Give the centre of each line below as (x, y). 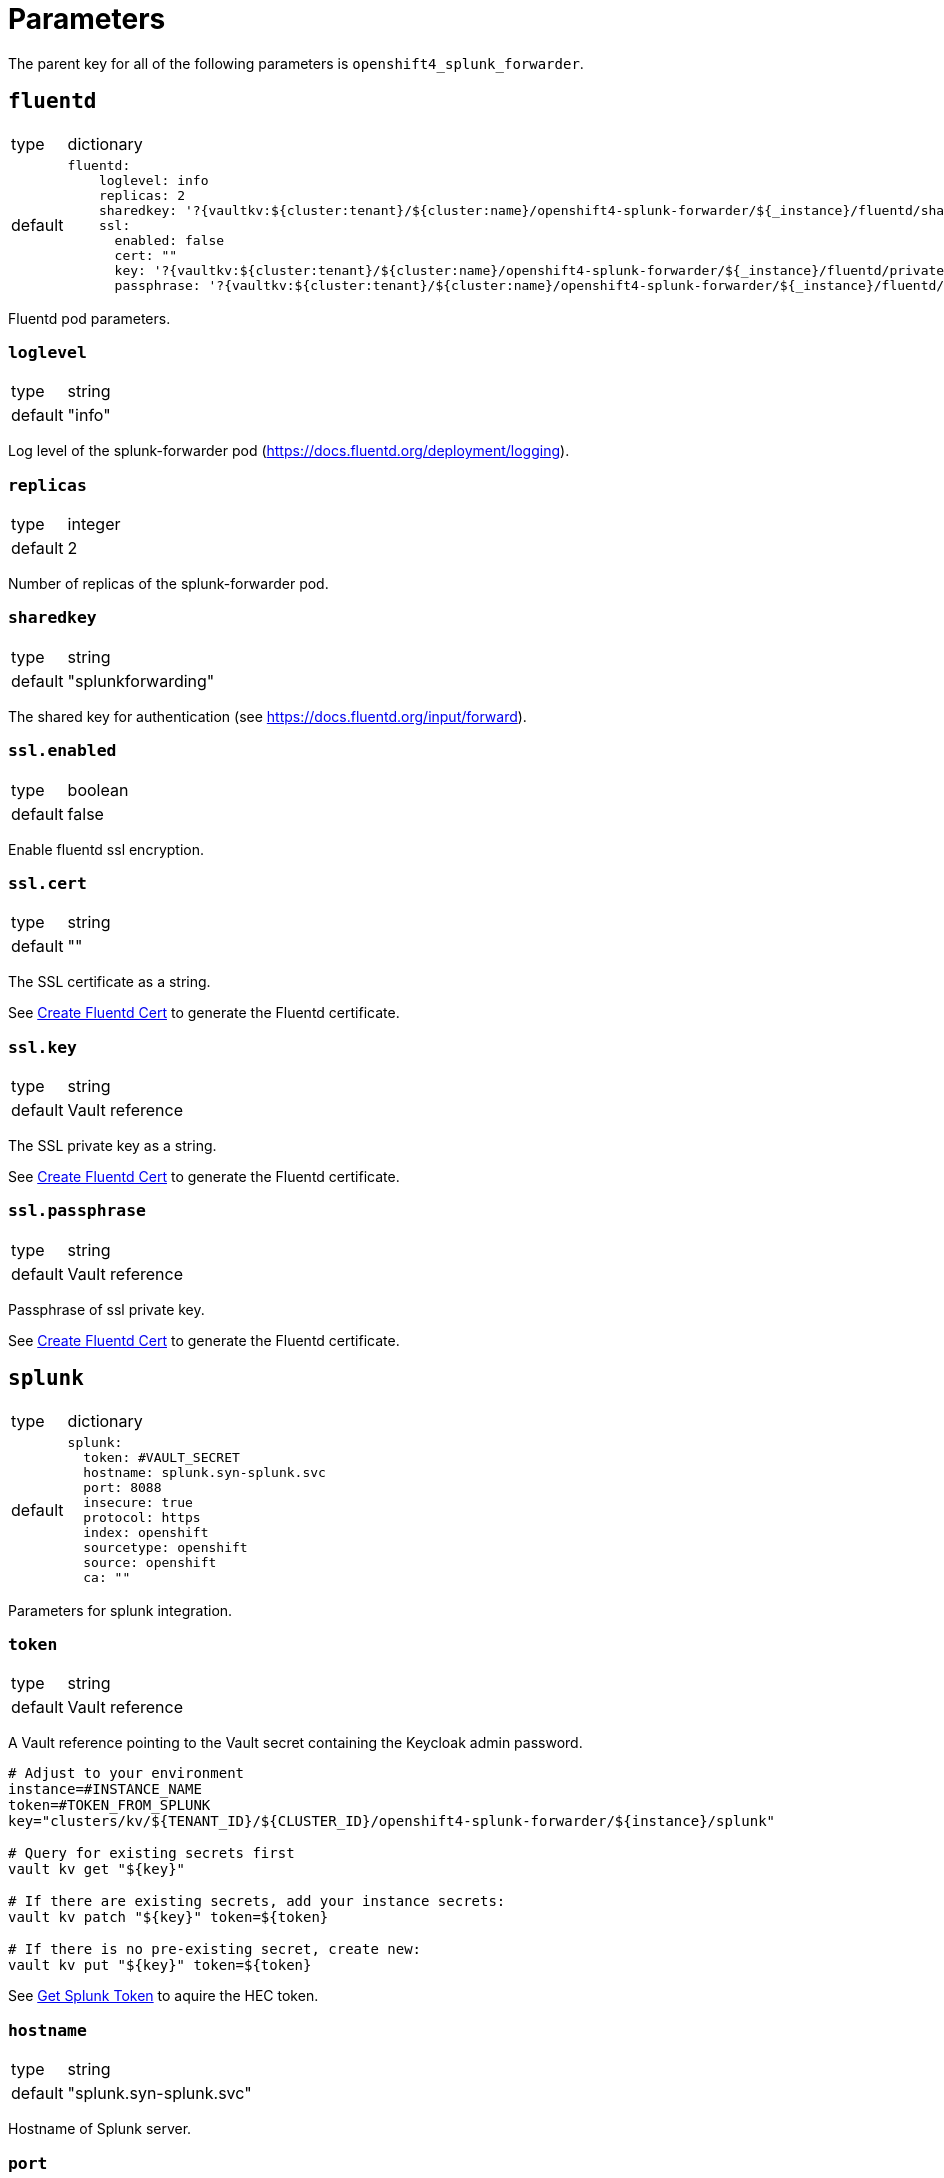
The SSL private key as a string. (112, 1146)
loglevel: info (153, 180)
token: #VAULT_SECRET (161, 1457)
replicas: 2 (141, 195)
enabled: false (169, 240)
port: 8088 (122, 1487)
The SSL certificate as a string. (109, 982)
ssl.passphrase (77, 1211)
